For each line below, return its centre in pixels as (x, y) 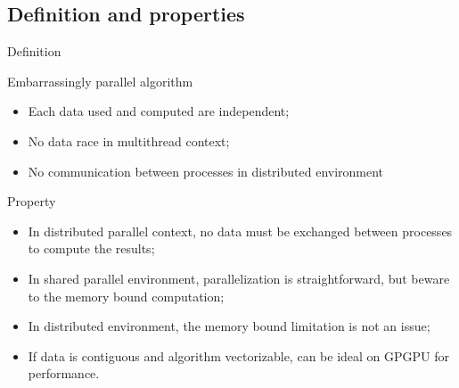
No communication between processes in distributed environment (206, 171)
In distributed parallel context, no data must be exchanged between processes (240, 231)
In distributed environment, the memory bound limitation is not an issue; (229, 326)
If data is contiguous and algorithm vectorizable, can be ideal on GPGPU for (239, 355)
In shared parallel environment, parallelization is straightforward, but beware (239, 278)
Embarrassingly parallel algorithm (100, 81)
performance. (64, 373)
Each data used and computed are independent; (159, 111)
